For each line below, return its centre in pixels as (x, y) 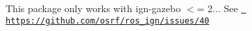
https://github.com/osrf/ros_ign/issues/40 (108, 21)
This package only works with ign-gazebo (93, 8)
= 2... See (217, 8)
